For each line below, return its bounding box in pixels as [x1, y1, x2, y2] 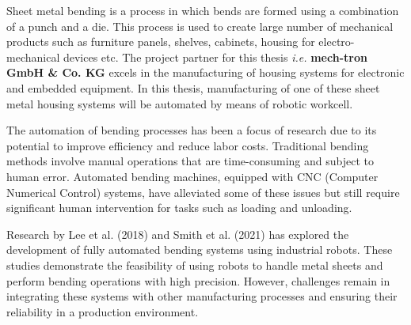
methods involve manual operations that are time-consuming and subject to [6, 153, 374, 169]
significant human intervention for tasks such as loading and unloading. [6, 199, 352, 216]
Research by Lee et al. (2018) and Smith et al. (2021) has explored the [6, 225, 349, 242]
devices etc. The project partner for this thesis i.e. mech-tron [63, 48, 367, 65]
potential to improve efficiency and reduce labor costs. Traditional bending [6, 137, 369, 153]
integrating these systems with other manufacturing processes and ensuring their [6, 288, 398, 304]
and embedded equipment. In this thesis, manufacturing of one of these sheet [6, 79, 380, 96]
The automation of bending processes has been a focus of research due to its [6, 122, 377, 138]
